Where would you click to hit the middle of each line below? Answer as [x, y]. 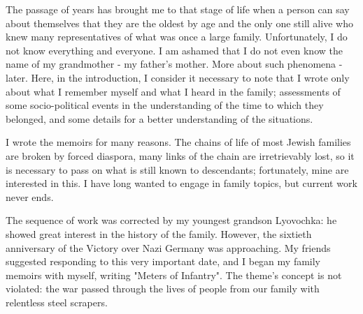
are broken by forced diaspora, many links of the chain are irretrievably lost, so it [180, 155]
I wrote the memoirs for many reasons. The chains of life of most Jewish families [178, 142]
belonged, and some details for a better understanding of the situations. [159, 118]
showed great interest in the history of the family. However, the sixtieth [159, 233]
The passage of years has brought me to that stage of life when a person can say [178, 9]
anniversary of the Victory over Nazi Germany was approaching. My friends [168, 247]
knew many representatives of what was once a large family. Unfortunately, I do [177, 37]
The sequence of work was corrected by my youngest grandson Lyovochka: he [171, 220]
